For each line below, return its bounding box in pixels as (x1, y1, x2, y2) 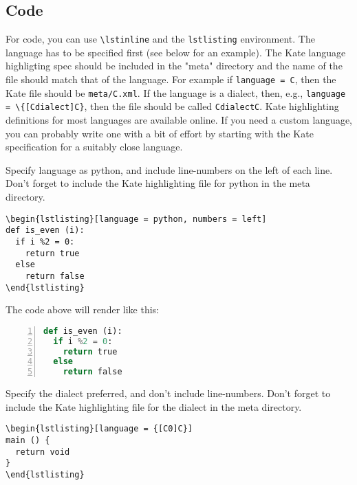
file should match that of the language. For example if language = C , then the (6, 72, 336, 87)
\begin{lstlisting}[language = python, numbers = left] (6, 214, 267, 224)
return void (15, 447, 70, 457)
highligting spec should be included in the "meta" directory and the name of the (6, 58, 343, 73)
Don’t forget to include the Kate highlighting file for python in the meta (6, 176, 310, 190)
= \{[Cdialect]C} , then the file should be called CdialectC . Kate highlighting (6, 99, 339, 113)
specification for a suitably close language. (6, 139, 183, 154)
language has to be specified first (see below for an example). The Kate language (6, 45, 346, 59)
